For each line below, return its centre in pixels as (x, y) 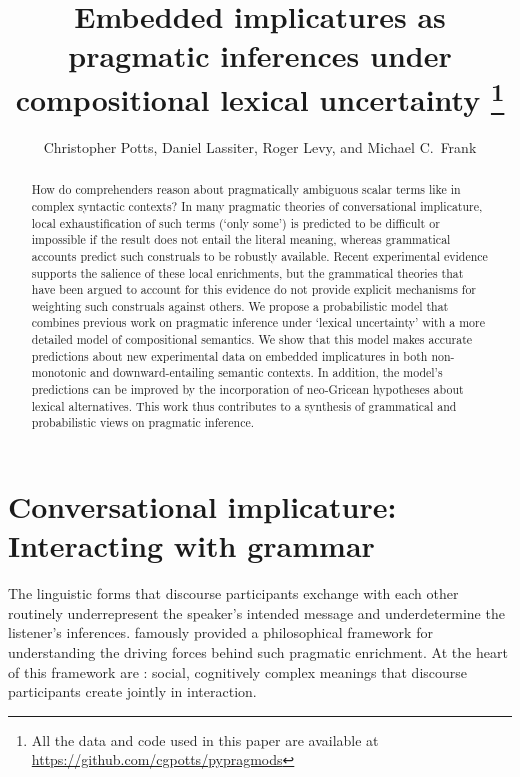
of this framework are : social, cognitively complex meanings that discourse (238, 671)
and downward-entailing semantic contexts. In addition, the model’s (266, 372)
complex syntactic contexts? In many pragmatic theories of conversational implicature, (257, 205)
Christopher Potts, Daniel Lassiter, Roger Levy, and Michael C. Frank (260, 146)
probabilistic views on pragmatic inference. (142, 422)
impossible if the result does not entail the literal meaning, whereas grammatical (241, 239)
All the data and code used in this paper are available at (205, 739)
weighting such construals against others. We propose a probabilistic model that (240, 305)
